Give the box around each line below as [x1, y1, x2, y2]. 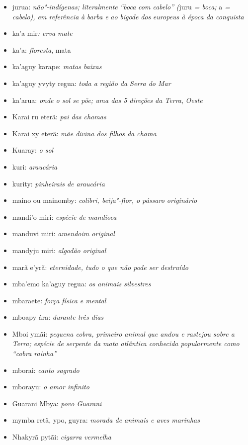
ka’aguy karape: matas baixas [12, 61, 102, 72]
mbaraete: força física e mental [12, 295, 106, 305]
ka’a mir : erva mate [12, 28, 73, 38]
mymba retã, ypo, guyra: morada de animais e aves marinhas [12, 415, 200, 425]
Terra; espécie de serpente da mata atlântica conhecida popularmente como [12, 338, 240, 349]
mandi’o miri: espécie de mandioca [12, 211, 117, 222]
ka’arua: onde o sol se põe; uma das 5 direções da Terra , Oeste [12, 94, 203, 105]
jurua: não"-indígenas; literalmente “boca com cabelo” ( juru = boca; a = [12, 1, 230, 11]
